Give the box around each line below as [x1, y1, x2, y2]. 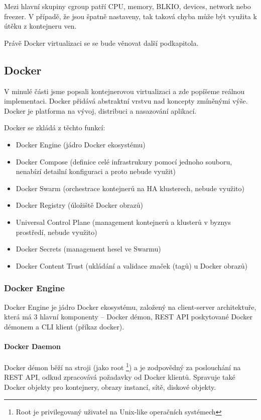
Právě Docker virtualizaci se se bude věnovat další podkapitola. [4, 37, 199, 48]
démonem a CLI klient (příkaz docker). [4, 321, 124, 331]
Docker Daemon [4, 341, 61, 351]
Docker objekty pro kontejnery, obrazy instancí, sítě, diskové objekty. [4, 381, 216, 392]
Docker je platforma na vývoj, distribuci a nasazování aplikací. [4, 105, 197, 116]
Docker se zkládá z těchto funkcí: [4, 122, 105, 133]
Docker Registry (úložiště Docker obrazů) [16, 200, 144, 210]
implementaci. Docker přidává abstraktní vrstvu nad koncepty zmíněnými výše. [4, 96, 248, 106]
